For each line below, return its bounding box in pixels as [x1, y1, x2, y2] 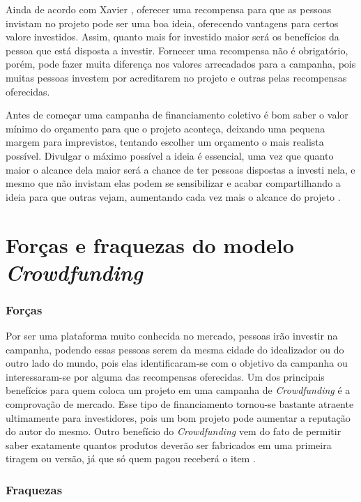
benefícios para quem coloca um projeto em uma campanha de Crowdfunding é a [6, 383, 351, 397]
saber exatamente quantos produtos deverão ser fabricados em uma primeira [6, 437, 332, 452]
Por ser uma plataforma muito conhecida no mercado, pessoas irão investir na [6, 328, 338, 343]
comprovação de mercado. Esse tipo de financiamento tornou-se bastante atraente [6, 397, 354, 411]
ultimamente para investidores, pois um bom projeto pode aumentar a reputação [6, 410, 351, 425]
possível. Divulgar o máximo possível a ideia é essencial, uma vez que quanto [6, 148, 334, 162]
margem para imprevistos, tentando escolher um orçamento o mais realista [6, 135, 324, 149]
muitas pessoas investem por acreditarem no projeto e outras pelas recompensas [6, 70, 347, 84]
